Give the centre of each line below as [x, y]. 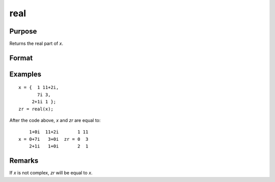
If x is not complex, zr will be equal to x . [51, 173]
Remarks [24, 161]
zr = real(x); [36, 109]
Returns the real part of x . [36, 44]
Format [21, 58]
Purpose [23, 31]
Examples [25, 74]
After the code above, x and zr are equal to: [55, 120]
